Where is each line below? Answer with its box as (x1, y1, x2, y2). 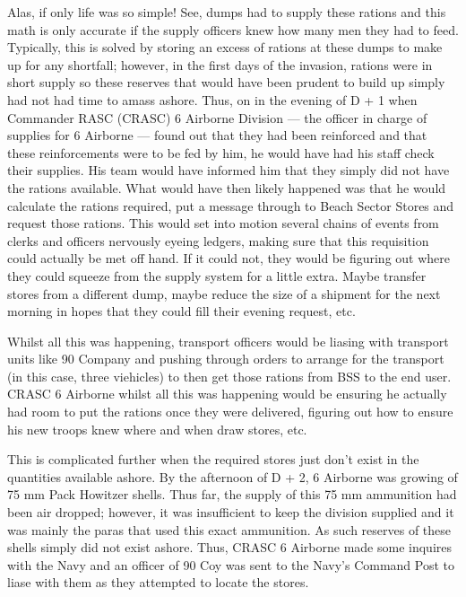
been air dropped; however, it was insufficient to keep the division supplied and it (7, 503, 454, 522)
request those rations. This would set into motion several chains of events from (7, 214, 439, 233)
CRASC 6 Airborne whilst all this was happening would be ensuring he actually (7, 384, 447, 403)
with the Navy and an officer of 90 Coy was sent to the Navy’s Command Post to (7, 555, 455, 574)
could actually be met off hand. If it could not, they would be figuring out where (7, 249, 451, 268)
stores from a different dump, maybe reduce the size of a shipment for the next (7, 284, 441, 303)
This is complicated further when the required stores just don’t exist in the (7, 450, 419, 469)
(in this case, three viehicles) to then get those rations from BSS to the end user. (7, 366, 452, 385)
